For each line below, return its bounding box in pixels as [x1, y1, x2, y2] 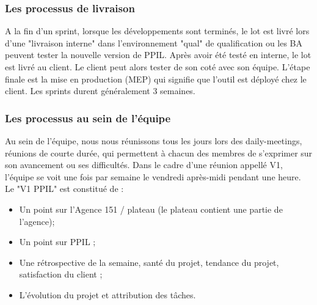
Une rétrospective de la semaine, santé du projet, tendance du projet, [19, 255, 279, 268]
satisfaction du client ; [19, 268, 103, 281]
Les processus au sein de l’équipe [5, 110, 171, 125]
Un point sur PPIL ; [19, 235, 96, 248]
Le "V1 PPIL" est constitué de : [5, 182, 124, 195]
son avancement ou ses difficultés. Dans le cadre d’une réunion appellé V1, [5, 158, 283, 171]
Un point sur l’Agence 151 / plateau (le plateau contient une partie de [19, 202, 283, 215]
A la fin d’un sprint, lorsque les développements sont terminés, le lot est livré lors [5, 24, 310, 37]
